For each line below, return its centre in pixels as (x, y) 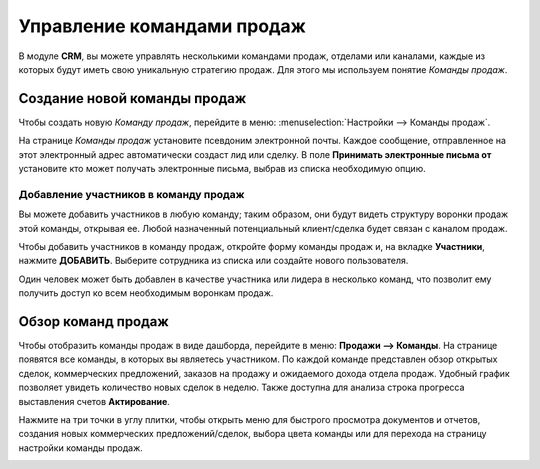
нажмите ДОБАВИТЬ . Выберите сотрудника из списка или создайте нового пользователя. (213, 261)
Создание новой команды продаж (132, 98)
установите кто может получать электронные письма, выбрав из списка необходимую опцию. (222, 169)
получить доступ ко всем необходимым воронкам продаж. (146, 293)
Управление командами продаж (162, 26)
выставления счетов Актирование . (94, 401)
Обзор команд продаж (93, 321)
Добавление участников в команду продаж (131, 194)
